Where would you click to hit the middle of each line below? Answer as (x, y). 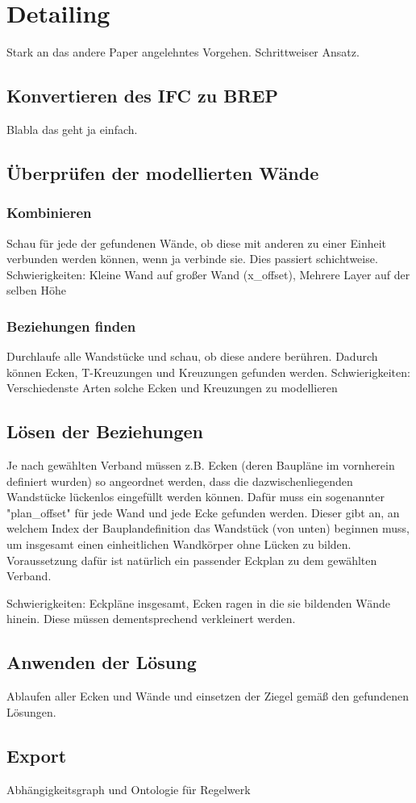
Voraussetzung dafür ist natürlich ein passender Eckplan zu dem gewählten (192, 560)
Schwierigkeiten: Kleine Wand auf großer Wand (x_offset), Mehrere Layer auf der (208, 274)
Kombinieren (49, 213)
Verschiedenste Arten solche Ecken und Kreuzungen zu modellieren (172, 388)
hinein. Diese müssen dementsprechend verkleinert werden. (151, 619)
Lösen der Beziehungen (105, 431)
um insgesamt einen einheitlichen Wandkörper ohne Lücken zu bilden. (179, 544)
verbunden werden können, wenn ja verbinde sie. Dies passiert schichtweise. (192, 259)
